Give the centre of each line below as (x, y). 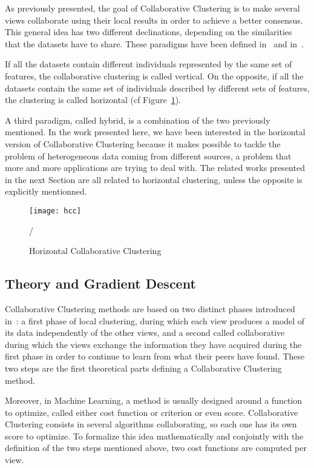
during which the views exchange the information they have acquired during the (153, 344)
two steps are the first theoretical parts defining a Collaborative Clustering (143, 368)
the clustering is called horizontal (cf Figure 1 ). (93, 100)
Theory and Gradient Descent (100, 283)
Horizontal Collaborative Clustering (95, 251)
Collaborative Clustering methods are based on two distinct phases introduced (150, 308)
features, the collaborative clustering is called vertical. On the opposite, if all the (154, 75)
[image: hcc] (55, 211)
